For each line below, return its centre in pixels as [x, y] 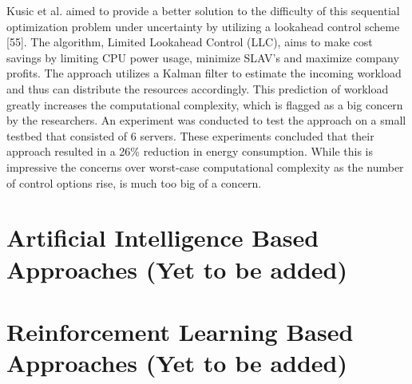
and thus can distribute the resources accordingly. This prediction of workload [198, 88]
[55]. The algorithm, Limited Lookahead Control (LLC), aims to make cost [190, 42]
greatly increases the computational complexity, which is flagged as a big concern [205, 104]
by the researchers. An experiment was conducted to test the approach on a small [206, 120]
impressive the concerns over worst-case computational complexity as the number [205, 166]
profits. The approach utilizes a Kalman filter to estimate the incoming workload [204, 73]
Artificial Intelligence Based [163, 238]
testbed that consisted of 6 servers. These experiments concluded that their [190, 135]
